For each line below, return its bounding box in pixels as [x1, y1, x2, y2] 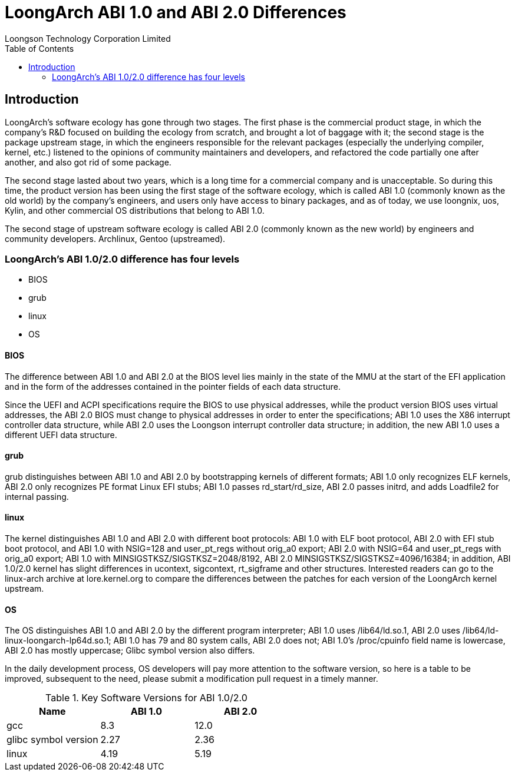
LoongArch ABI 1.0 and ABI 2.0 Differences [5, 2, 346, 22]
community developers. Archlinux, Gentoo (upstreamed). [5, 233, 226, 244]
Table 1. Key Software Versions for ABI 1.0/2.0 [45, 692, 247, 704]
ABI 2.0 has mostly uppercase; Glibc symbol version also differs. [5, 645, 255, 656]
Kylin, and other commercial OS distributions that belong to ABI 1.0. [5, 205, 265, 215]
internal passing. [5, 491, 69, 502]
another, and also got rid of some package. [5, 157, 171, 167]
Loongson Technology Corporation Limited [5, 33, 171, 44]
